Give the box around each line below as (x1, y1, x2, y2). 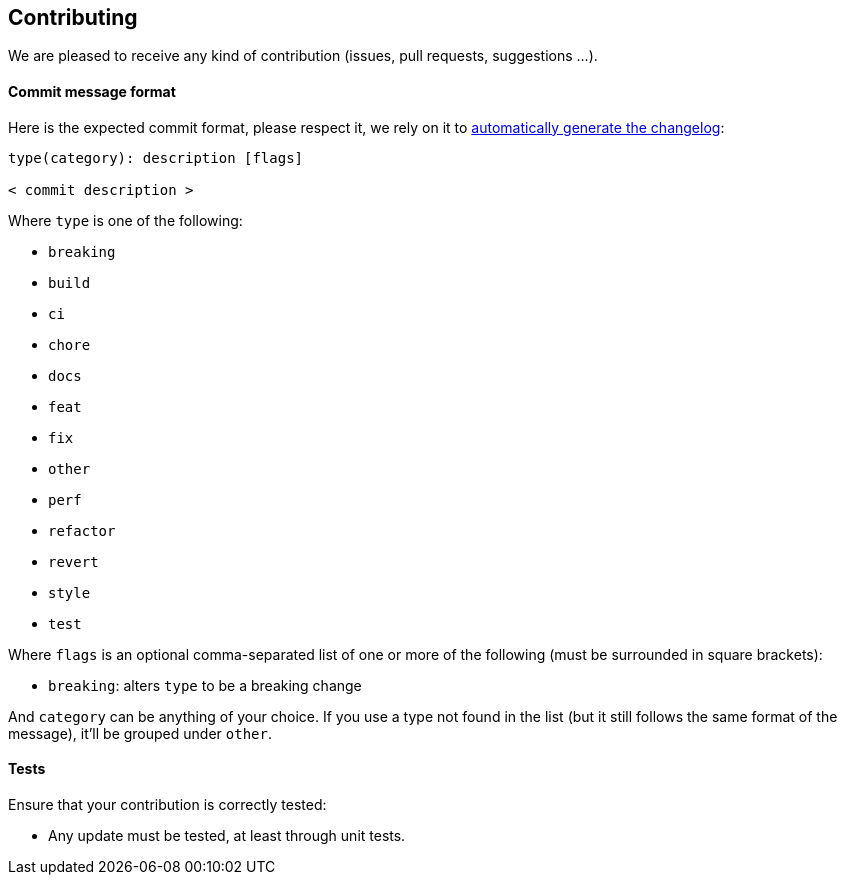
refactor (48, 522, 116, 539)
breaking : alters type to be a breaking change (48, 676, 362, 694)
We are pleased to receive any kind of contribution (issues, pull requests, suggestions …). (8, 47, 598, 65)
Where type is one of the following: (8, 211, 243, 229)
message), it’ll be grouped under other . (8, 724, 272, 742)
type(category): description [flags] (8, 149, 304, 166)
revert (48, 553, 99, 570)
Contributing (8, 5, 138, 30)
